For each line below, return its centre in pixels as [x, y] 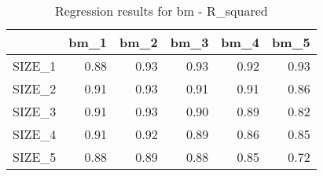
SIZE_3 [35, 111]
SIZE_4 [35, 134]
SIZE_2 [35, 88]
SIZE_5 [35, 157]
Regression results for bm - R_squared [161, 11]
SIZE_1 [35, 66]
